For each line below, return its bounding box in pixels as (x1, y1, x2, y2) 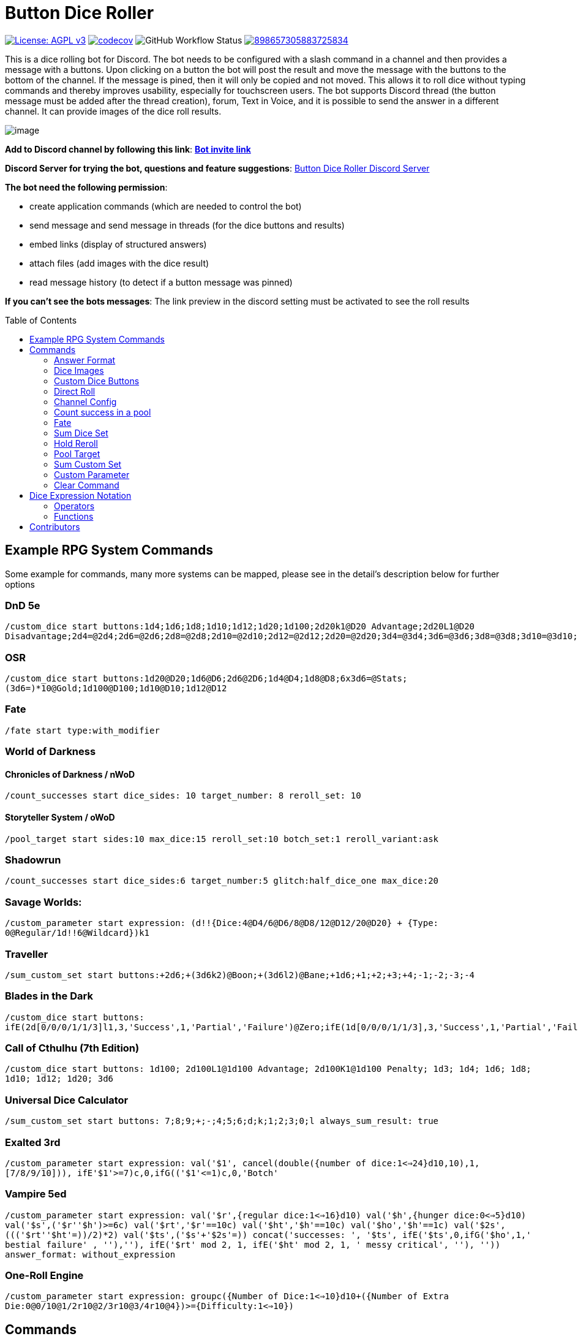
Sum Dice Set (54, 427, 108, 438)
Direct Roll (54, 385, 96, 397)
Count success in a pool (54, 406, 151, 417)
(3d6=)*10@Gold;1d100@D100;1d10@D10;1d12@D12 (5, 683, 227, 694)
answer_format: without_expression (5, 1249, 176, 1259)
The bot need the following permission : (5, 181, 168, 192)
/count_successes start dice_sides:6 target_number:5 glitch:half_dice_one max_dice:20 (5, 876, 439, 886)
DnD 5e (5, 599, 40, 612)
